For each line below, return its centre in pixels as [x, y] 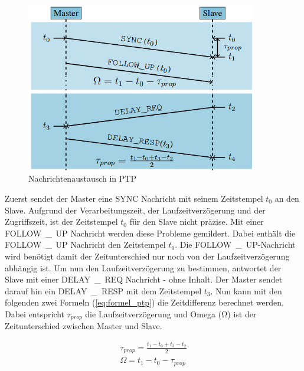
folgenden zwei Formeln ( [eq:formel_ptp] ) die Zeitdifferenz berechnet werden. [144, 302]
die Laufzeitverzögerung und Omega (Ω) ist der [171, 313]
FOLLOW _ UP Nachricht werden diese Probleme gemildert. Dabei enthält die [150, 233]
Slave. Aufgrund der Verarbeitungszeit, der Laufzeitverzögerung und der [135, 210]
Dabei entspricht [35, 313]
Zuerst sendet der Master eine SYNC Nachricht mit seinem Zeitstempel [134, 198]
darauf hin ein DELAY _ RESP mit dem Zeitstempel [103, 290]
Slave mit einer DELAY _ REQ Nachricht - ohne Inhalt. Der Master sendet [144, 279]
